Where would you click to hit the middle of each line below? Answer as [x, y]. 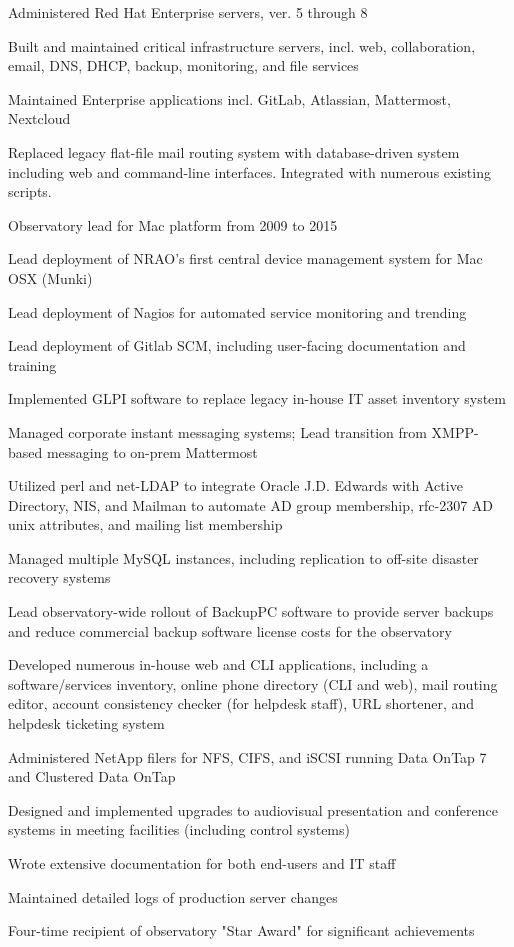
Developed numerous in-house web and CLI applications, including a [218, 664]
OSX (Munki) [50, 277]
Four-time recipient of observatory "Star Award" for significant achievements [241, 930]
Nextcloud [39, 118]
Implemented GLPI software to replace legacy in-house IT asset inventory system [257, 398]
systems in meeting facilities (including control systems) [179, 829]
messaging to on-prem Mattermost [152, 451]
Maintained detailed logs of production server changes [173, 896]
